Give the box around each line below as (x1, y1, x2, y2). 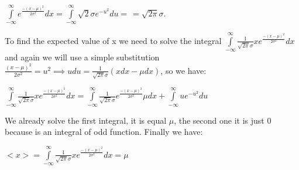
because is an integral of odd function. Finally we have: (5, 125, 203, 138)
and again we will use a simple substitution (5, 51, 160, 63)
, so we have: (160, 64, 207, 76)
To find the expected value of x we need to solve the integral (5, 34, 222, 46)
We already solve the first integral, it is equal (5, 114, 167, 126)
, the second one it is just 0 (174, 114, 271, 126)
